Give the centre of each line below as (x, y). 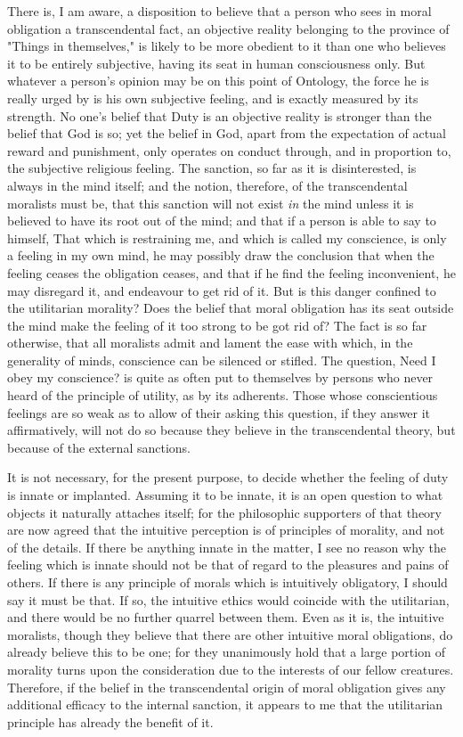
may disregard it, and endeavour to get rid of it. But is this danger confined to (222, 290)
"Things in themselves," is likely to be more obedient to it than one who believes (227, 46)
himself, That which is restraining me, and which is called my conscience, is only (227, 237)
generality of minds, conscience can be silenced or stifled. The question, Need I (222, 360)
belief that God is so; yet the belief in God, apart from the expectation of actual (227, 133)
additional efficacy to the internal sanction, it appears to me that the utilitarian (225, 704)
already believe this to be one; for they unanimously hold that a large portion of (226, 652)
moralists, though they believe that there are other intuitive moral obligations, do (230, 634)
